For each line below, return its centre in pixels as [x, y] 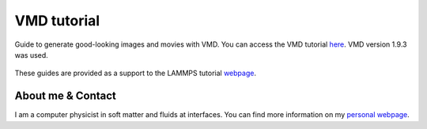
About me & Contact [65, 96]
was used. [32, 55]
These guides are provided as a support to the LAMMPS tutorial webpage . [136, 73]
